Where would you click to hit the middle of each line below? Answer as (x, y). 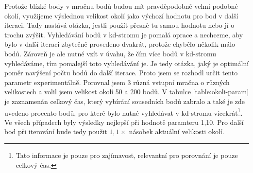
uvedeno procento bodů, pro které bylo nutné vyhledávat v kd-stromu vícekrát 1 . (124, 112)
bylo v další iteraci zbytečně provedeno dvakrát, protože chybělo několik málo (120, 44)
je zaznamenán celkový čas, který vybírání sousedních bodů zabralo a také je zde (125, 101)
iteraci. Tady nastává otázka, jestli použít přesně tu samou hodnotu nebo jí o (119, 25)
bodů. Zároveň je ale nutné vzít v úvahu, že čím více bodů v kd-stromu (110, 53)
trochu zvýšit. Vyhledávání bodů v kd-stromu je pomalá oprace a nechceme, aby (124, 34)
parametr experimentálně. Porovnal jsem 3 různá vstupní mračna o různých (117, 82)
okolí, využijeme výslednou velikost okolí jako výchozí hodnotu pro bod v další (121, 15)
